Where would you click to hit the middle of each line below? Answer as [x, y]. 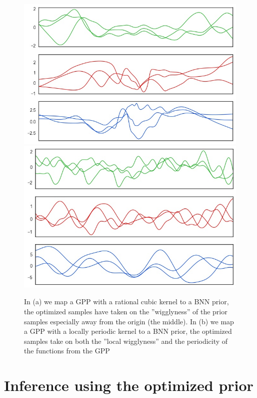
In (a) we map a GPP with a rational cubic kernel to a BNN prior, [126, 302]
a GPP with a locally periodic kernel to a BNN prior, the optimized [128, 331]
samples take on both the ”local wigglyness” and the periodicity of [126, 341]
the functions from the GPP [67, 351]
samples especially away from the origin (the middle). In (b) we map [129, 321]
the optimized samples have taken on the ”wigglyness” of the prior [126, 311]
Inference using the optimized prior [129, 385]
